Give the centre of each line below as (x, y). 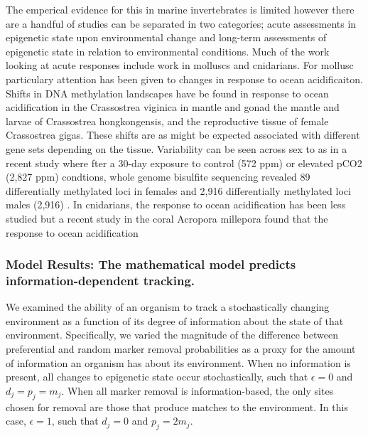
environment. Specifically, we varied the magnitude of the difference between (172, 335)
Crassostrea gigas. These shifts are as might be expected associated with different (183, 135)
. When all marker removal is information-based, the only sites (197, 390)
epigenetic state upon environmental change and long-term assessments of (166, 37)
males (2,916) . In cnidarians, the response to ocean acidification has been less (176, 204)
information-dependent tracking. (101, 280)
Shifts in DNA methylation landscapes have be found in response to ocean (167, 93)
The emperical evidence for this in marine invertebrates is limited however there (180, 9)
